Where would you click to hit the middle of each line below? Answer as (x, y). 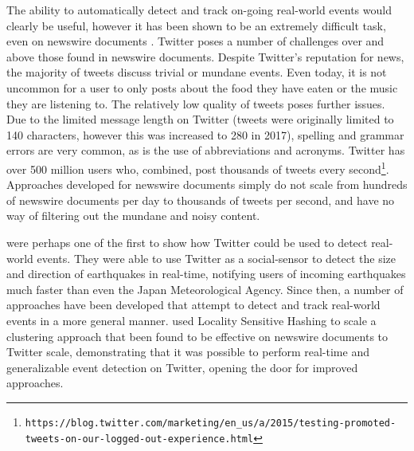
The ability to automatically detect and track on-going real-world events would (199, 10)
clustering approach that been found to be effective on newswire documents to (197, 336)
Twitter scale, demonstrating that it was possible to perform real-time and (188, 352)
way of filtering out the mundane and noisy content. (133, 216)
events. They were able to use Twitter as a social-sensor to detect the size (217, 258)
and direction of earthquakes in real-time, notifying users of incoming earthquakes (206, 274)
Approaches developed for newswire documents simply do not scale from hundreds (207, 184)
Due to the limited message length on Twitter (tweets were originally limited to (200, 119)
